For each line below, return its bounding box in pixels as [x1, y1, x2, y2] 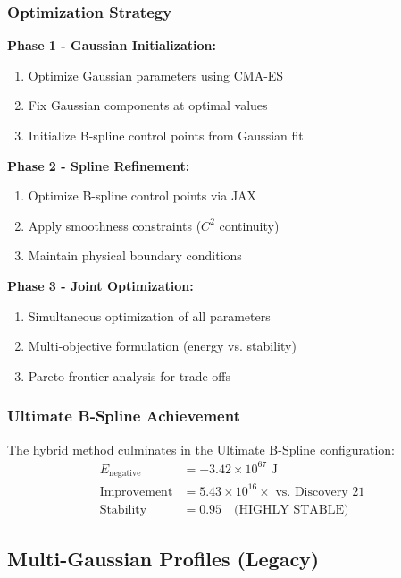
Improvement [99, 485, 173, 498]
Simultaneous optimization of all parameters [28, 306, 271, 325]
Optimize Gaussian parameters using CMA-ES [28, 65, 284, 84]
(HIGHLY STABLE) [234, 503, 349, 516]
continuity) [219, 216, 280, 234]
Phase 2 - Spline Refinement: [7, 156, 190, 174]
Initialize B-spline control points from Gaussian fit [28, 126, 304, 144]
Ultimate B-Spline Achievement [7, 404, 240, 427]
